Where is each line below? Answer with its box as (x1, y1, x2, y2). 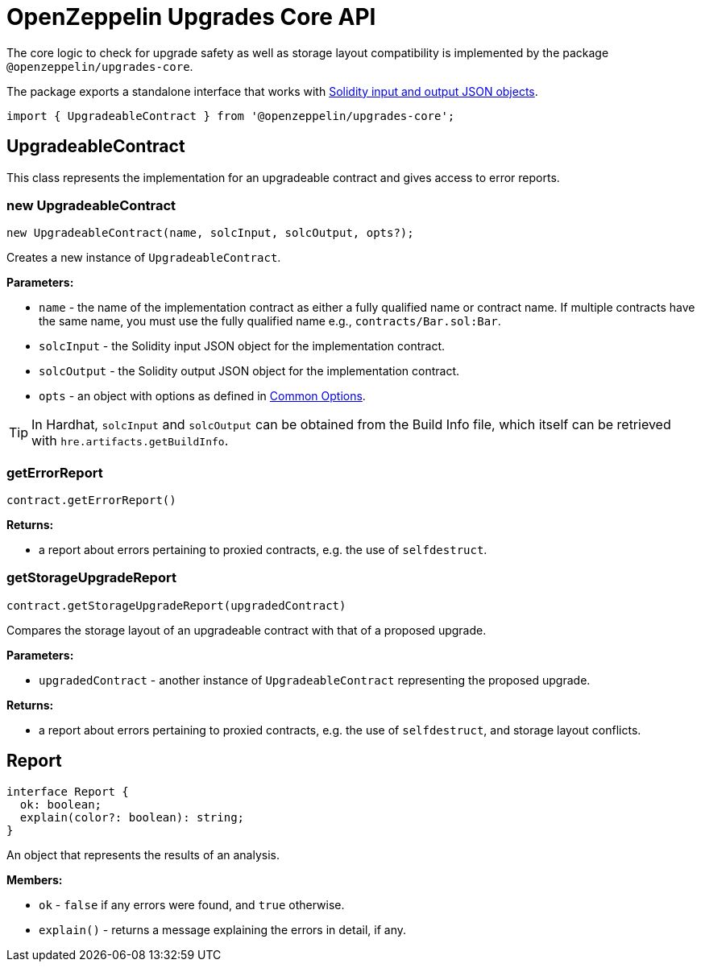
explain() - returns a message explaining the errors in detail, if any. (39, 922, 406, 937)
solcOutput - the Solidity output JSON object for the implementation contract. (39, 364, 460, 379)
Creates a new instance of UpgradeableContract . (6, 250, 281, 265)
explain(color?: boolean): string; (19, 810, 245, 824)
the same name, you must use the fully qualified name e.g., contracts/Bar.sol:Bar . (39, 314, 501, 329)
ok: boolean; (19, 797, 102, 811)
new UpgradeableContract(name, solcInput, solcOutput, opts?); (6, 226, 414, 240)
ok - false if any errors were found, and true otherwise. (39, 897, 345, 912)
